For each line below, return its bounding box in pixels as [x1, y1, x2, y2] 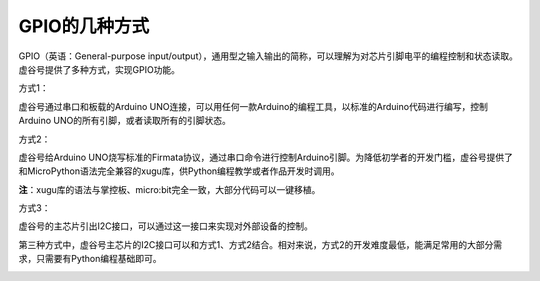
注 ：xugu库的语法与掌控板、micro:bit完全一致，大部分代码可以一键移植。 [18, 183, 321, 195]
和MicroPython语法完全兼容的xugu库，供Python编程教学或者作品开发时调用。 [18, 165, 340, 177]
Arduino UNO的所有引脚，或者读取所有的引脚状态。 [18, 115, 232, 127]
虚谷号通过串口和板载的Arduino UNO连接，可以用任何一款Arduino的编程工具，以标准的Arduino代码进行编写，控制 [18, 100, 489, 112]
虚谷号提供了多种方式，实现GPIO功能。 [18, 63, 180, 75]
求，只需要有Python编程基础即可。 [18, 253, 162, 265]
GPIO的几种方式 [18, 15, 150, 37]
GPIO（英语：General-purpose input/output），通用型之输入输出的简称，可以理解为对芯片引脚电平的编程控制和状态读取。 [18, 50, 519, 62]
